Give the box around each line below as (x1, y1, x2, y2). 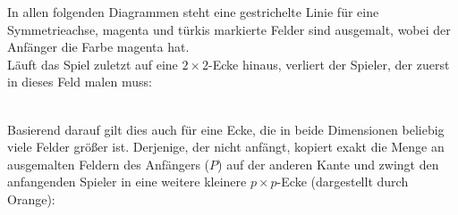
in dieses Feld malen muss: (7, 72, 152, 91)
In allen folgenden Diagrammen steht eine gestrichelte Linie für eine (7, 3, 379, 21)
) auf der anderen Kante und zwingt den (217, 154, 439, 173)
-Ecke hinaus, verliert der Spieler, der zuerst (208, 54, 450, 73)
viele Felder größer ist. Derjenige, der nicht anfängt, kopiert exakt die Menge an (7, 137, 445, 156)
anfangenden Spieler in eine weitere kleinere (7, 172, 247, 191)
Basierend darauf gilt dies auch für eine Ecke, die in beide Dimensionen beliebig (7, 120, 445, 138)
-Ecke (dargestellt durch (276, 172, 409, 191)
